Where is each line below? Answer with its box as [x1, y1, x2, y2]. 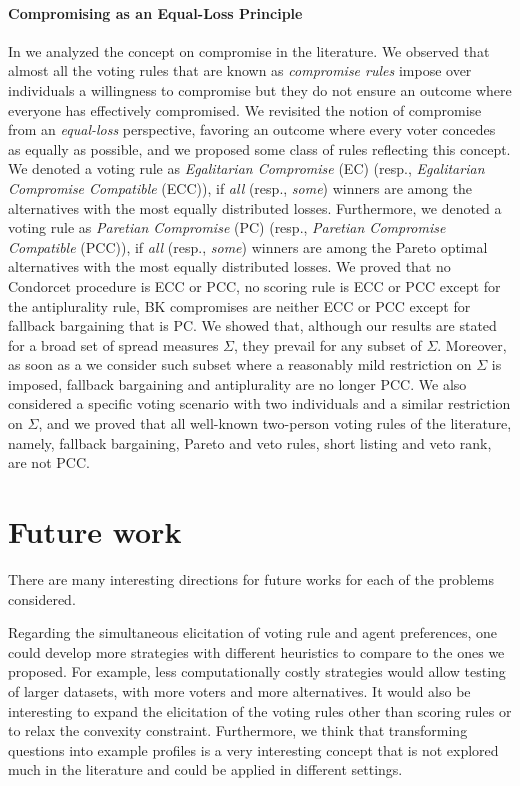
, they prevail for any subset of [234, 334, 422, 355]
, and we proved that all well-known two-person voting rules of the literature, [38, 413, 512, 434]
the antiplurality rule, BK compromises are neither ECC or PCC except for [8, 295, 471, 316]
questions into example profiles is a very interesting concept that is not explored [8, 739, 499, 760]
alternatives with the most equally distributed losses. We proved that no [8, 256, 451, 277]
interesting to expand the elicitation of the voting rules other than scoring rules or [8, 700, 512, 721]
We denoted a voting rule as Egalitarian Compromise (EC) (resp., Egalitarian [8, 158, 485, 179]
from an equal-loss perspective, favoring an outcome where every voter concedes [8, 119, 496, 140]
